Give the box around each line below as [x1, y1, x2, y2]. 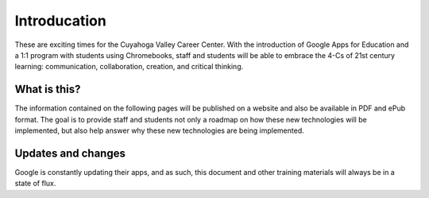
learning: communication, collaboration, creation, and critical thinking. [14, 62, 244, 72]
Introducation [14, 12, 106, 29]
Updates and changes [14, 146, 126, 160]
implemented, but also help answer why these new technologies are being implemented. [14, 126, 305, 135]
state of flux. [14, 179, 56, 188]
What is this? [14, 83, 81, 96]
